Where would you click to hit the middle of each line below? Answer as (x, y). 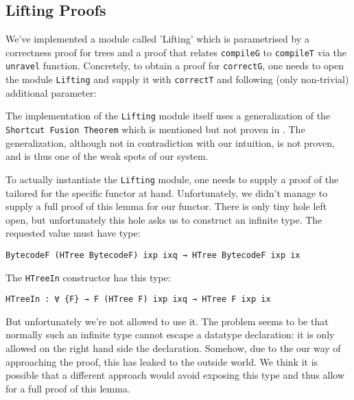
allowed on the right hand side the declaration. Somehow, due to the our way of (173, 348)
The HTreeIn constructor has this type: (88, 277)
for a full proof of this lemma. (68, 388)
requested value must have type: (73, 233)
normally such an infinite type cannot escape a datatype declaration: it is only (170, 334)
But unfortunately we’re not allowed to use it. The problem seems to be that (167, 321)
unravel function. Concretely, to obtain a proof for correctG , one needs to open (175, 66)
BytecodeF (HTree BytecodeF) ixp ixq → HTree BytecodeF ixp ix (153, 255)
